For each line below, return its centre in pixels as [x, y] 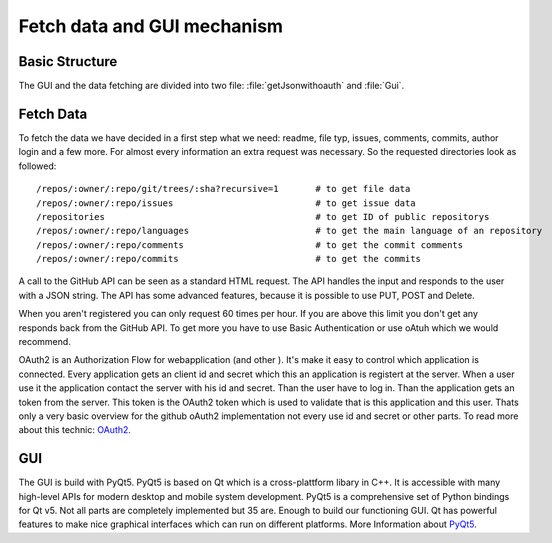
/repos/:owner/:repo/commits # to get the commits [229, 259]
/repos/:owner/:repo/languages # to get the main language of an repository [289, 231]
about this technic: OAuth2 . [75, 430]
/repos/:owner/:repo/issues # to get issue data [226, 203]
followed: [37, 166]
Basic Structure [68, 61]
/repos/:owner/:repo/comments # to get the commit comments [250, 244]
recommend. [45, 342]
